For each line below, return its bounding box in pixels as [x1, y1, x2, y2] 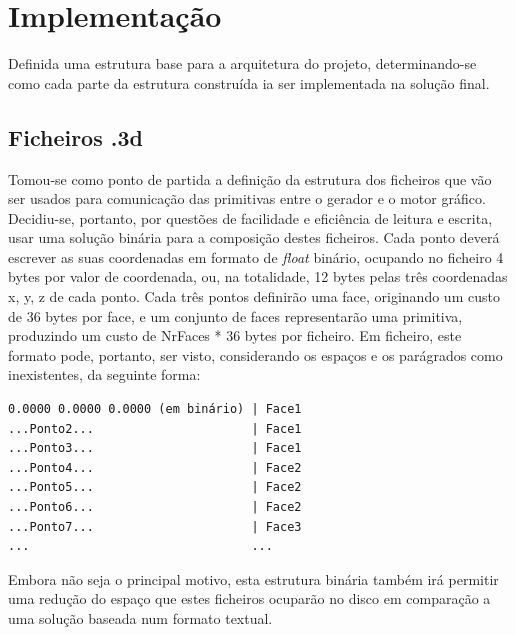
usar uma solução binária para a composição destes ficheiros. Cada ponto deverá [8, 227, 500, 248]
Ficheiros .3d [8, 121, 143, 152]
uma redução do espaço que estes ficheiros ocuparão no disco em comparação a [8, 588, 491, 609]
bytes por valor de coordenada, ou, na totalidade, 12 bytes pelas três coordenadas [8, 266, 508, 287]
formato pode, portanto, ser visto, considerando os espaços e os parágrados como [8, 344, 503, 365]
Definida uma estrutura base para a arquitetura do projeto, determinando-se [8, 53, 477, 74]
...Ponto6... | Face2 [8, 500, 302, 515]
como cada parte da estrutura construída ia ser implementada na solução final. [8, 72, 490, 93]
